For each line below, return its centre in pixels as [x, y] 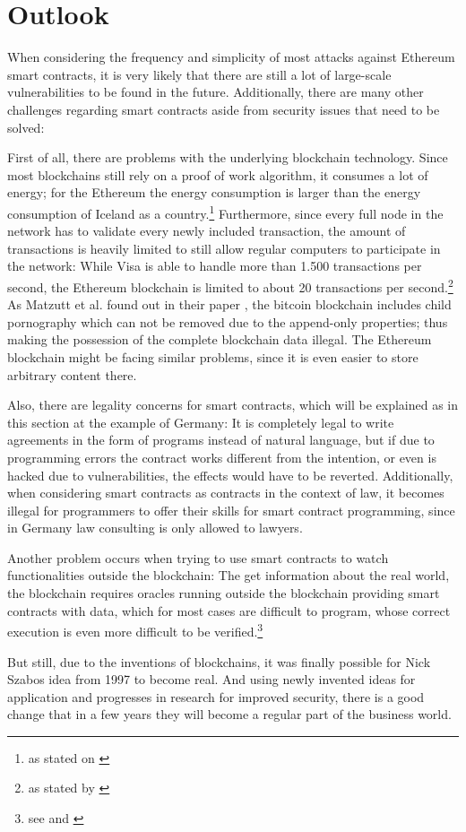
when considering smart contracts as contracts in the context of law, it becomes [226, 493]
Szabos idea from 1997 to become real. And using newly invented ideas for [211, 679]
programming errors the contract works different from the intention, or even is [222, 457]
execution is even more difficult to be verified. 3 [135, 630]
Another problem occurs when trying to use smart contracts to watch [198, 557]
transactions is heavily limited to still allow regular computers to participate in [224, 248]
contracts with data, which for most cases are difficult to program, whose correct [229, 610]
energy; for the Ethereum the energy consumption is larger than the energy [214, 192]
